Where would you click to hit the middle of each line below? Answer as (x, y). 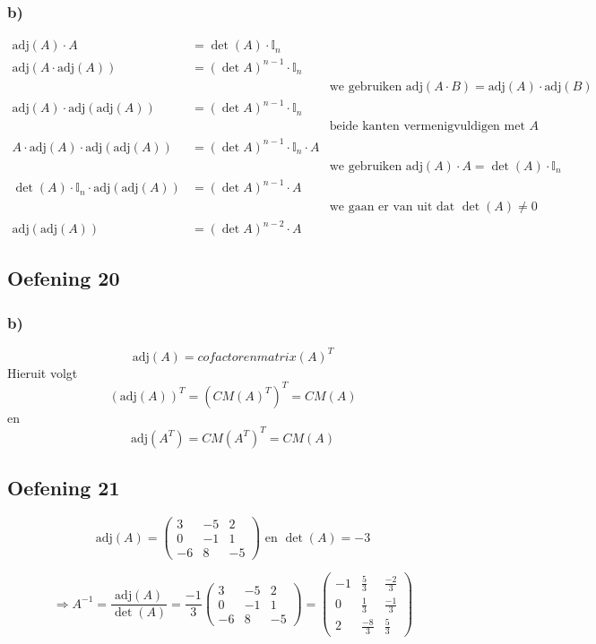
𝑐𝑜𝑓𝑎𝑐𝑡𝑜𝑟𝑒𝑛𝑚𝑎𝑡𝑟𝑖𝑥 (247, 357)
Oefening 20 (64, 278)
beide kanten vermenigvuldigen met (427, 127)
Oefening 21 (64, 488)
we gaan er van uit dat (392, 207)
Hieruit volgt (43, 372)
